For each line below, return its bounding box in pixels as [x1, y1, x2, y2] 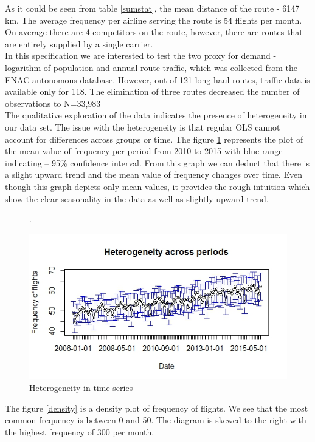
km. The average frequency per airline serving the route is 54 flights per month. [5, 13, 302, 26]
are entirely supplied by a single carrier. [5, 37, 153, 50]
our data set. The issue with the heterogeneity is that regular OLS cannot [5, 120, 280, 133]
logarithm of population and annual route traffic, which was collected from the [5, 61, 297, 73]
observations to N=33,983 [5, 97, 101, 109]
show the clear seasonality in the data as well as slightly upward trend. [5, 192, 269, 205]
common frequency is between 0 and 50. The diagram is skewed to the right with [5, 413, 306, 426]
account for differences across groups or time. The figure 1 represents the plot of [5, 132, 303, 145]
